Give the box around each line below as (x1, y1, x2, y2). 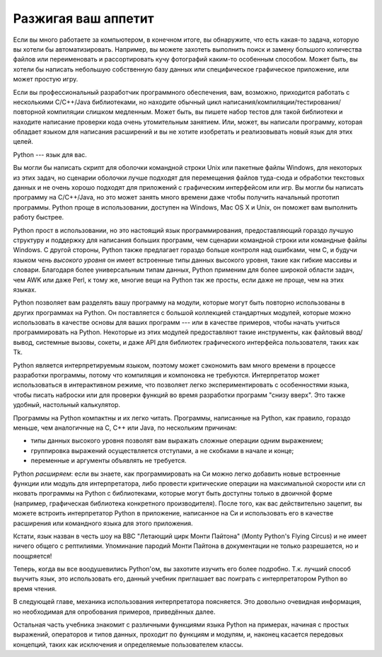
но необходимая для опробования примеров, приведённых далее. (13, 607, 216, 616)
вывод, (13, 338, 35, 346)
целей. (13, 137, 33, 146)
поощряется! (13, 552, 52, 560)
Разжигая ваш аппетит (13, 11, 155, 26)
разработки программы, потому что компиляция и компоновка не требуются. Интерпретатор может (13, 371, 320, 379)
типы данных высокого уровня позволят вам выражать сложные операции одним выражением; (30, 436, 323, 445)
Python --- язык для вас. (13, 150, 88, 159)
